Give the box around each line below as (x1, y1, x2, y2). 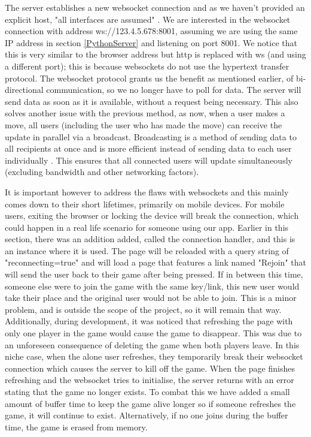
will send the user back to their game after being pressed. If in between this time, (5, 268, 303, 281)
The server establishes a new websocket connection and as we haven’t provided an (5, 1, 305, 13)
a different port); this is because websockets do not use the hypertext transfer (5, 59, 289, 72)
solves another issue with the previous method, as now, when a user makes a (5, 107, 285, 119)
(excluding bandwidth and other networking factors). (5, 165, 199, 178)
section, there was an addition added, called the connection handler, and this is (5, 233, 295, 245)
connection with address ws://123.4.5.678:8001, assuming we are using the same (5, 25, 298, 37)
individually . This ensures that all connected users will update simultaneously (5, 153, 292, 166)
